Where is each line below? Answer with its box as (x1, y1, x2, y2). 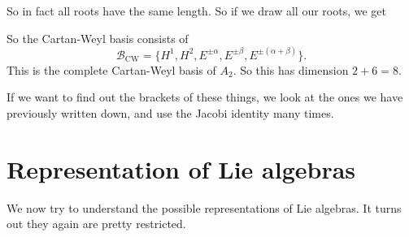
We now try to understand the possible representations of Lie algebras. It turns (7, 199, 402, 216)
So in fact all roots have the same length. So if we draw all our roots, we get (7, 2, 387, 19)
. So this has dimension (233, 61, 349, 78)
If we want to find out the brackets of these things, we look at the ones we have (7, 88, 403, 106)
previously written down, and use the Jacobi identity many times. (7, 104, 334, 121)
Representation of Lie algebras (7, 152, 356, 185)
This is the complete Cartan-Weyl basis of (7, 61, 216, 78)
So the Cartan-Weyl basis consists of (7, 29, 189, 46)
